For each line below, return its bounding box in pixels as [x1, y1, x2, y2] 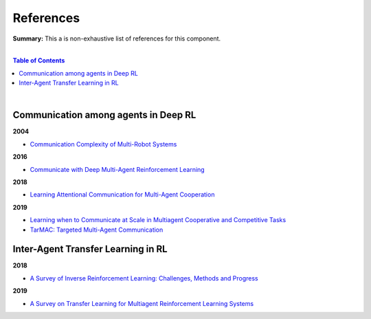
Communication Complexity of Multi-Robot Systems [30, 140, 177, 148]
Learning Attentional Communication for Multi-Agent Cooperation [30, 190, 215, 199]
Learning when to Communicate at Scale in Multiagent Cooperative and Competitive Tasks [30, 216, 286, 224]
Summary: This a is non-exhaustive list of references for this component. [12, 34, 221, 43]
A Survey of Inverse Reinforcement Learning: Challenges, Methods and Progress [30, 274, 258, 282]
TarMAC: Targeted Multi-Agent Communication [30, 225, 164, 234]
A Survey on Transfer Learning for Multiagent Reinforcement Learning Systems [30, 299, 254, 307]
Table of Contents [12, 56, 65, 65]
